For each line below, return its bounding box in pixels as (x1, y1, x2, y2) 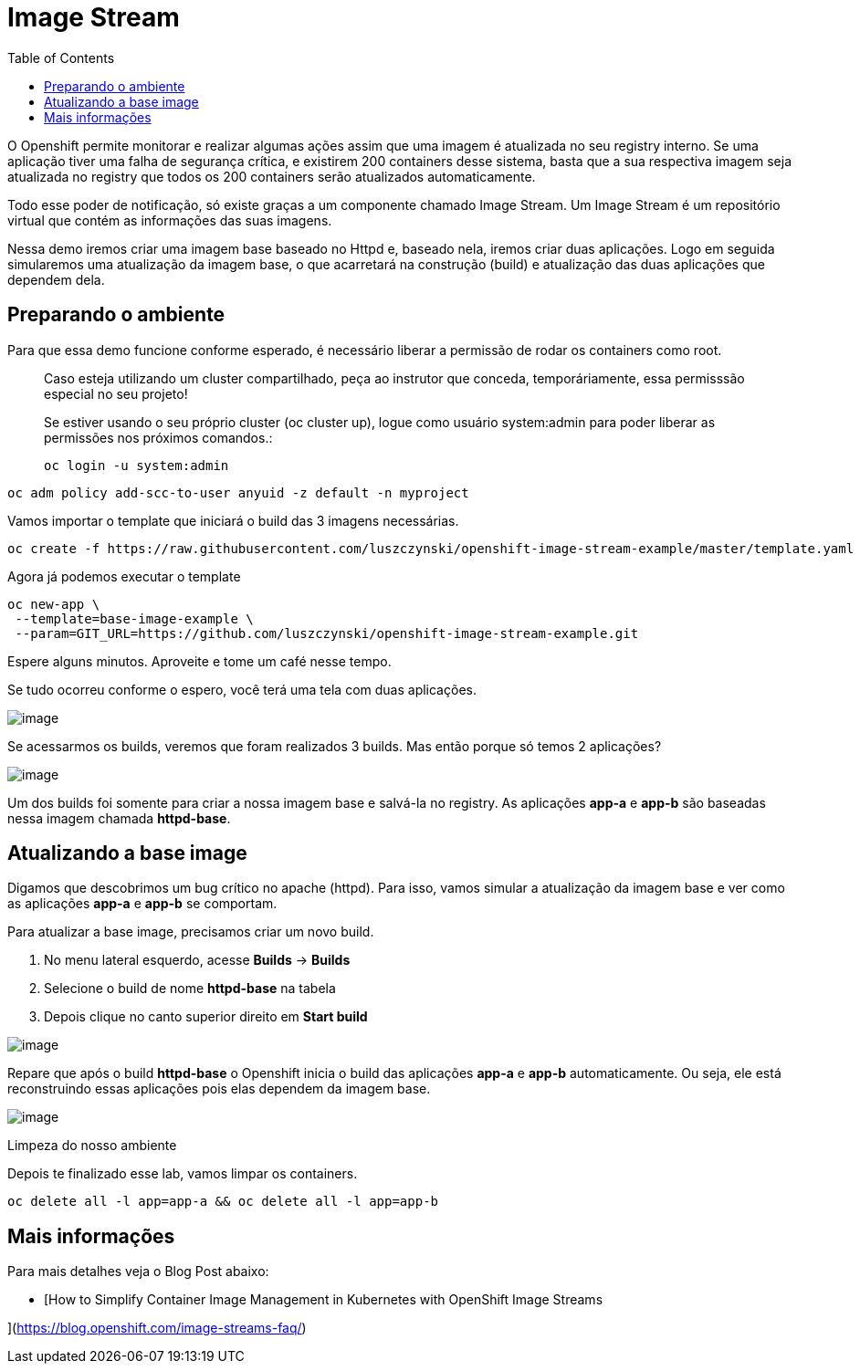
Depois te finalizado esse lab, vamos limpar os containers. (7, 1166, 358, 1182)
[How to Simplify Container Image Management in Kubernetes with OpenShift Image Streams (44, 1292, 603, 1308)
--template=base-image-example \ (15, 611, 254, 626)
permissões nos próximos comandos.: (44, 429, 273, 445)
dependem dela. (7, 271, 105, 288)
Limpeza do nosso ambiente (7, 1137, 177, 1154)
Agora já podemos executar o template (7, 568, 241, 584)
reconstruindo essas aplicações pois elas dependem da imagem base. (7, 1081, 431, 1097)
